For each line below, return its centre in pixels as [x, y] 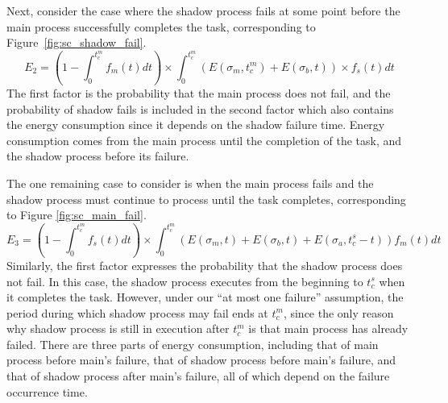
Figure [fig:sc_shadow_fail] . [77, 42]
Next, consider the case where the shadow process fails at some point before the [203, 10]
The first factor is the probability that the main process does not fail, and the [199, 92]
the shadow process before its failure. [98, 156]
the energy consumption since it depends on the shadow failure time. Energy [196, 125]
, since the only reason [338, 312]
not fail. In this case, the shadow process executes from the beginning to [185, 281]
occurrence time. [47, 391]
